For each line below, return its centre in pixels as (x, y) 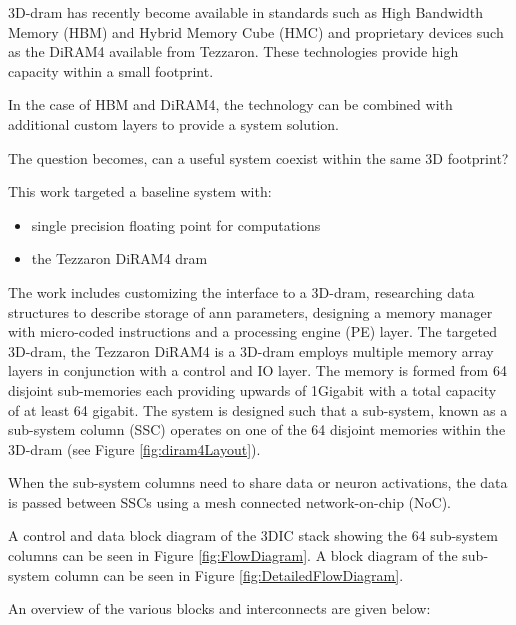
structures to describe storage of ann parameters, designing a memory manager (250, 311)
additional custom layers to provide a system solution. (174, 123)
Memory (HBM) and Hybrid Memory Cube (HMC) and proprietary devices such (256, 31)
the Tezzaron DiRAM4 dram (119, 258)
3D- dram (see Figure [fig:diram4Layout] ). (134, 448)
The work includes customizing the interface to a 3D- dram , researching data (241, 291)
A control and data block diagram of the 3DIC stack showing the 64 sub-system (253, 535)
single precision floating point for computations (176, 224)
